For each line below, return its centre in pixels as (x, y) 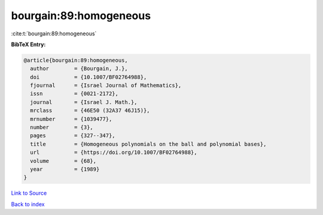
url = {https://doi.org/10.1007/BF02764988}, (114, 152)
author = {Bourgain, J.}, (79, 69)
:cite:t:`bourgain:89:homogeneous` (54, 34)
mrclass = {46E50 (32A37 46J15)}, (90, 110)
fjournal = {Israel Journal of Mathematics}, (106, 86)
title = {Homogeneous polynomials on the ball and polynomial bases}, (148, 144)
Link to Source (29, 193)
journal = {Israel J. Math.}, (84, 102)
